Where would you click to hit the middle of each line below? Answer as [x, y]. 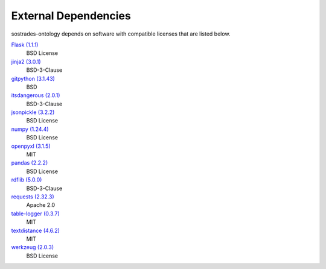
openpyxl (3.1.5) [31, 146]
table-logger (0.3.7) [35, 214]
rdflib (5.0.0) [27, 180]
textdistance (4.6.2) [36, 230]
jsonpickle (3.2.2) [33, 112]
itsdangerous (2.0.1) [36, 95]
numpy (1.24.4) [30, 129]
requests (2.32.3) [33, 197]
